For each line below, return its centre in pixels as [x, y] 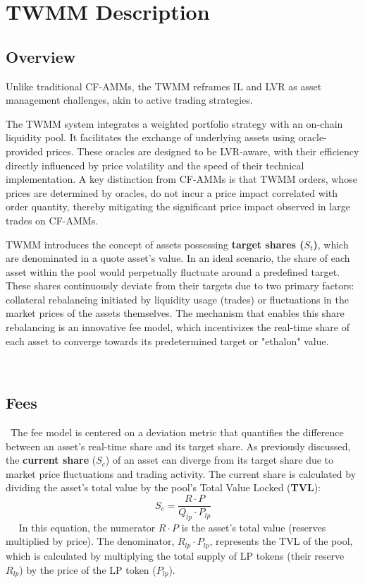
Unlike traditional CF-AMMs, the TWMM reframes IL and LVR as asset [164, 86]
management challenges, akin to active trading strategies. [129, 100]
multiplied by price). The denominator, [90, 541]
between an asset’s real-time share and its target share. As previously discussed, [178, 446]
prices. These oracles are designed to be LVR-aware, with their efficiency [203, 151]
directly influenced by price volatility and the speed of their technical [155, 165]
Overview [41, 56]
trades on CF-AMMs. [52, 220]
